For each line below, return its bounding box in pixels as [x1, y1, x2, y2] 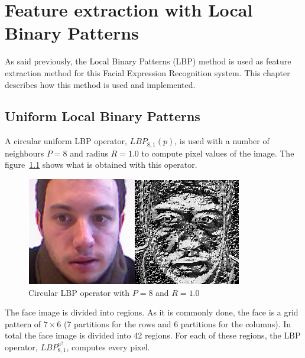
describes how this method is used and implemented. [5, 78, 196, 90]
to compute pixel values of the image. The [141, 147, 294, 159]
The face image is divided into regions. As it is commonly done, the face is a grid [5, 306, 298, 318]
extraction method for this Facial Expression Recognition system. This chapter [5, 66, 290, 79]
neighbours [5, 147, 44, 159]
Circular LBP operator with [28, 286, 130, 298]
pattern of [5, 317, 41, 330]
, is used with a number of [174, 135, 270, 147]
